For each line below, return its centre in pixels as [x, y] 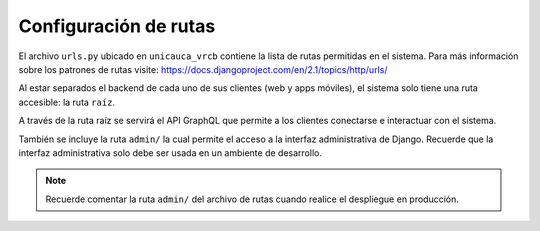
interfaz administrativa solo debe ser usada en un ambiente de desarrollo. [170, 152]
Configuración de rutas [117, 26]
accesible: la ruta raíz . [66, 102]
